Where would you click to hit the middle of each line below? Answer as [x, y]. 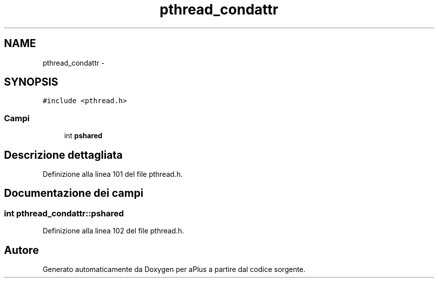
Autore [21, 250]
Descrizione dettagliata [63, 155]
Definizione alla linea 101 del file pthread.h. [113, 174]
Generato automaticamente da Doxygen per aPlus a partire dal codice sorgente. [174, 269]
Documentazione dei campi [74, 193]
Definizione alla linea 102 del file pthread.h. [113, 231]
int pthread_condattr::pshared [64, 213]
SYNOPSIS [31, 82]
